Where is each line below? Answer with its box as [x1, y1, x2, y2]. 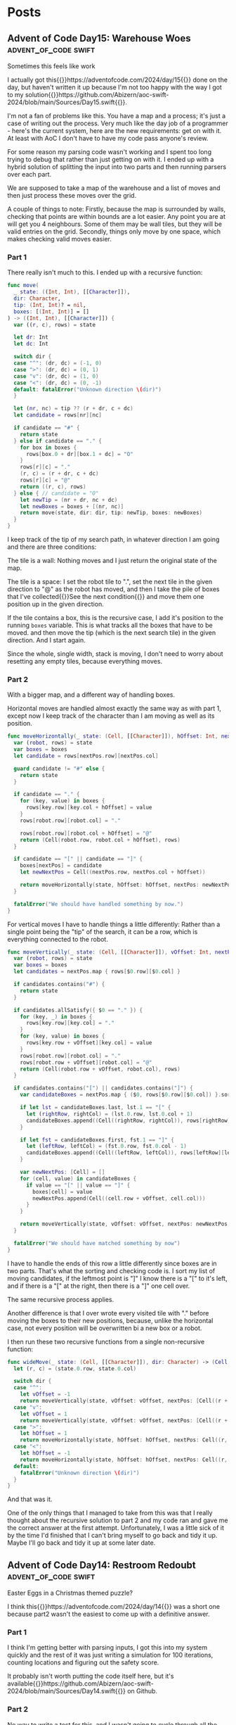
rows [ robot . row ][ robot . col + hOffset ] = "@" [20, 830, 152, 837]
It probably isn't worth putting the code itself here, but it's [7, 1672, 174, 1681]
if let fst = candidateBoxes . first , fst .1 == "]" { [20, 1136, 174, 1144]
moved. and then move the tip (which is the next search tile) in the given [7, 628, 216, 637]
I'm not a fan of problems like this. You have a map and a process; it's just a [7, 112, 226, 120]
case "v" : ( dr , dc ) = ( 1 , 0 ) [13, 372, 99, 380]
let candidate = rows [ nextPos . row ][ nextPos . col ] [13, 752, 159, 759]
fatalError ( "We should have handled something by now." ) [13, 900, 184, 908]
